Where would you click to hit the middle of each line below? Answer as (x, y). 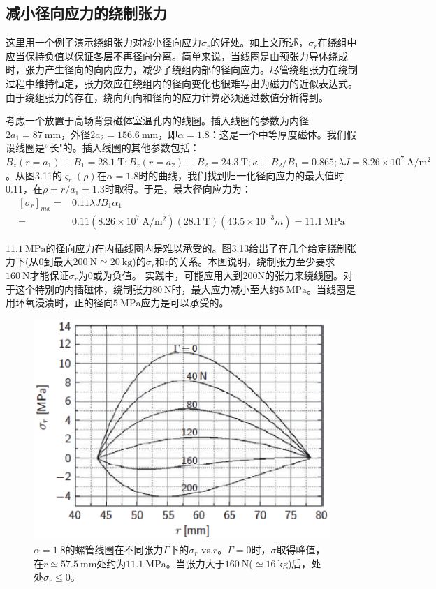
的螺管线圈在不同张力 (114, 549)
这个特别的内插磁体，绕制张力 (83, 289)
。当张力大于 (195, 563)
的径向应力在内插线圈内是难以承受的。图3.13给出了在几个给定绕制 (196, 247)
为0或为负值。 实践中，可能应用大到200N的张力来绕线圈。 (210, 275)
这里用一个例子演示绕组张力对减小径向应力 (103, 42)
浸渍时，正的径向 (74, 303)
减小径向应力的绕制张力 (86, 13)
